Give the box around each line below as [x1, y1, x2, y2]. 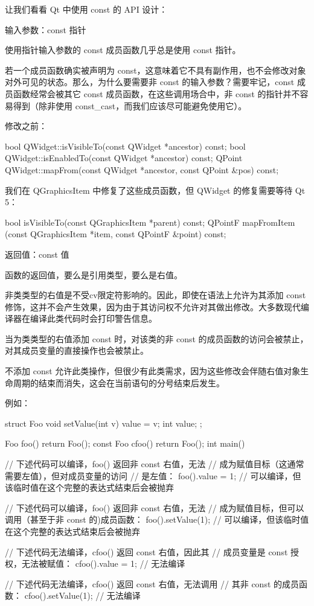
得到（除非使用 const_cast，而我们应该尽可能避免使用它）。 [13, 99, 247, 112]
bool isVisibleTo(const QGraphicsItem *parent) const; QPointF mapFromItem [5, 215, 295, 228]
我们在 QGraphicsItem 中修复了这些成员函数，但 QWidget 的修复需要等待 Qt [5, 183, 306, 196]
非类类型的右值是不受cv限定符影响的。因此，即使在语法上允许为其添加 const [5, 289, 306, 301]
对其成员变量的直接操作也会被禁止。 [5, 344, 149, 357]
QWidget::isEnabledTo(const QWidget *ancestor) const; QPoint [5, 151, 243, 164]
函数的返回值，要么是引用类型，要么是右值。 [5, 268, 182, 281]
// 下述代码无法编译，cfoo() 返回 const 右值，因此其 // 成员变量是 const [5, 545, 288, 558]
